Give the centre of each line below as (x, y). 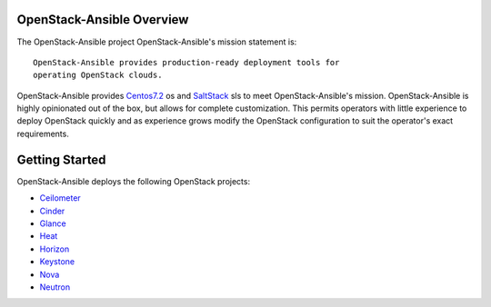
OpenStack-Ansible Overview (103, 20)
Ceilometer (60, 198)
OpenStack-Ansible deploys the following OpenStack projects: (133, 181)
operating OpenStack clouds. (98, 75)
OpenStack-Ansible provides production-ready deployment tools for (186, 62)
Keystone (57, 262)
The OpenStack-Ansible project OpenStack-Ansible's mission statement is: (157, 42)
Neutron (55, 287)
